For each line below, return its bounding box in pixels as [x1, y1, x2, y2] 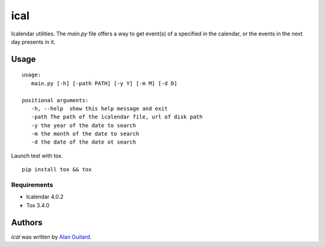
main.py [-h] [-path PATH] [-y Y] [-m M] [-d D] [31, 80, 178, 87]
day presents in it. [11, 38, 56, 45]
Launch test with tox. [11, 152, 63, 159]
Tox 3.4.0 [26, 201, 50, 209]
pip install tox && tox [22, 166, 92, 173]
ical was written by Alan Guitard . [11, 233, 92, 240]
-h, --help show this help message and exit [31, 105, 168, 112]
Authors [11, 217, 43, 228]
